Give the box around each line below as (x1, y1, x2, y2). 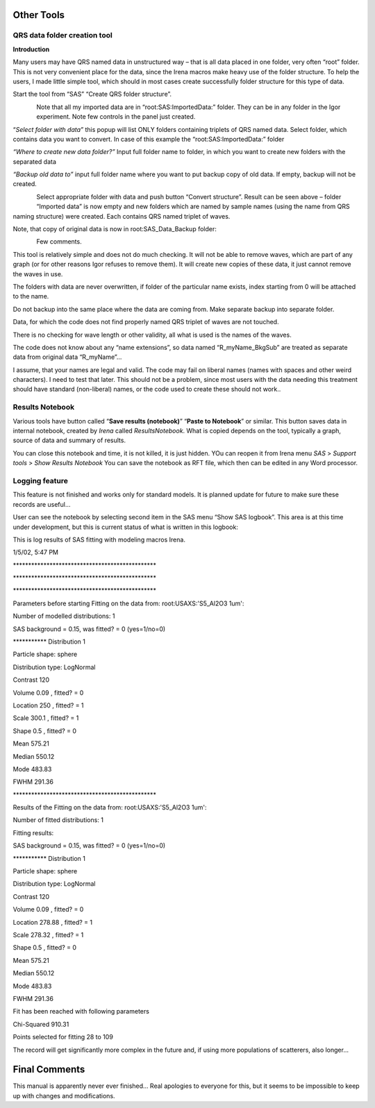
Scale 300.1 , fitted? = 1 (12, 714, 79, 722)
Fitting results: (12, 828, 54, 837)
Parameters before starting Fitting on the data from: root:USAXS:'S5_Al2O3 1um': (12, 599, 244, 607)
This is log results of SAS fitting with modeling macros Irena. (12, 535, 185, 544)
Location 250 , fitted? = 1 (12, 701, 84, 710)
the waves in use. (12, 269, 63, 278)
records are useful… (12, 500, 71, 508)
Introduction (12, 45, 50, 53)
